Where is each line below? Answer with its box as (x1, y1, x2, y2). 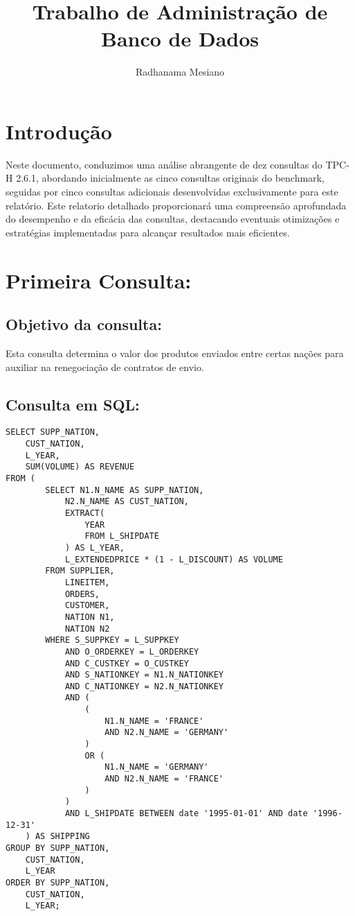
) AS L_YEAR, (64, 542, 125, 553)
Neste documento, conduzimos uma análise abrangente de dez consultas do (6, 157, 322, 171)
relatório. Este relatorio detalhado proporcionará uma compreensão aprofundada (6, 198, 347, 212)
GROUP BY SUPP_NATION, (6, 843, 110, 853)
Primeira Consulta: (6, 266, 192, 294)
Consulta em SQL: (6, 393, 140, 415)
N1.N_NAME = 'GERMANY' (104, 762, 209, 772)
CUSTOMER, (64, 600, 110, 611)
